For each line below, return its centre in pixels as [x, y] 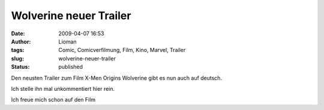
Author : [21, 41]
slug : [17, 58]
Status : [20, 67]
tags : [18, 50]
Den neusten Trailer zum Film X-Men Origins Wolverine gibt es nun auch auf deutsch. [116, 78]
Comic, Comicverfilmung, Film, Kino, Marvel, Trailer [122, 50]
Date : [18, 33]
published [71, 67]
